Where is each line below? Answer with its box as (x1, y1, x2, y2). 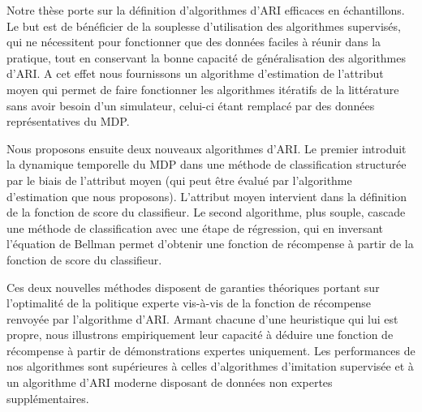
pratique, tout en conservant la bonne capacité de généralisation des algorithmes (6, 49, 407, 66)
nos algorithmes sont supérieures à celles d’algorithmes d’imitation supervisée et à (6, 358, 414, 375)
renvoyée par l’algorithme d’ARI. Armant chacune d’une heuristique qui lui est (6, 310, 398, 327)
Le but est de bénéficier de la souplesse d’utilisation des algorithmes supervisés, (6, 17, 401, 34)
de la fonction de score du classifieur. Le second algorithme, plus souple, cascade (6, 204, 406, 221)
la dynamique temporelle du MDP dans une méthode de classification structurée (6, 156, 407, 173)
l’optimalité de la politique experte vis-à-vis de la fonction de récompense (6, 294, 372, 311)
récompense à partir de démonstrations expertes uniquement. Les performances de (6, 341, 416, 358)
